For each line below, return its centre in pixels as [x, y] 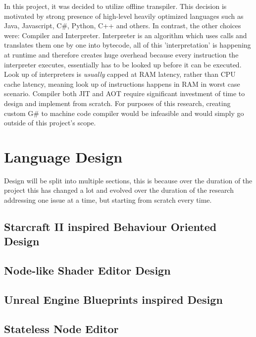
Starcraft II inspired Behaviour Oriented [110, 227]
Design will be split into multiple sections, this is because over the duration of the [128, 180]
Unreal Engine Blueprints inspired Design [113, 299]
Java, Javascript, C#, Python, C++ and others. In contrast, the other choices [123, 26]
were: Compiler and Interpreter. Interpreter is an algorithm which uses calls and [126, 35]
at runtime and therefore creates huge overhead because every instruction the [121, 54]
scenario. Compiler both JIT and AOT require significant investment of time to [125, 93]
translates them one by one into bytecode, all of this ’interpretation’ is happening [128, 45]
